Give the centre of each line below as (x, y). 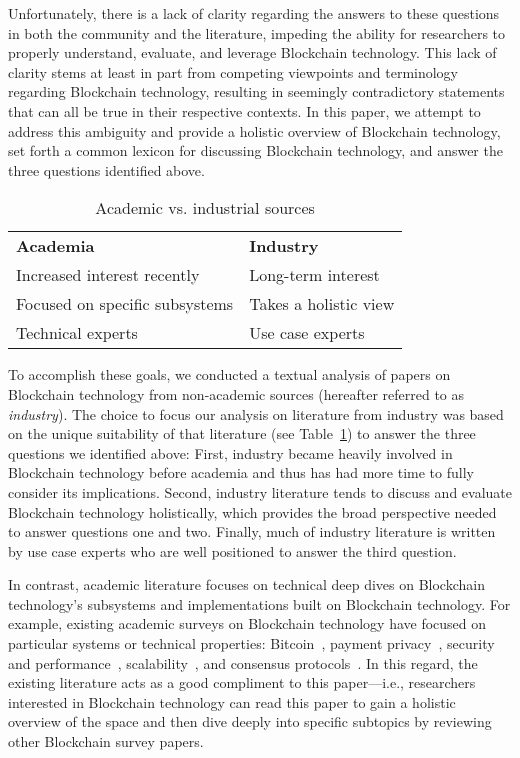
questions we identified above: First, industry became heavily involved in (230, 452)
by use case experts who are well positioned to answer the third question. (232, 550)
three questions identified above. (106, 169)
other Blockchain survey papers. (106, 741)
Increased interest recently (108, 275)
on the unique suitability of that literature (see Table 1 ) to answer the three (242, 433)
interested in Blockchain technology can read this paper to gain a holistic (232, 701)
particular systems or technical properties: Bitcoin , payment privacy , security (251, 643)
